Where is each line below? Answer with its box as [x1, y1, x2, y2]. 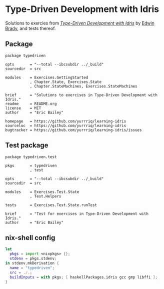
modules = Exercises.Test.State [5, 189, 79, 194]
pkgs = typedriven [5, 163, 57, 168]
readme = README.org [5, 101, 57, 106]
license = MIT [5, 105, 41, 110]
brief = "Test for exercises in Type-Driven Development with [5, 211, 149, 216]
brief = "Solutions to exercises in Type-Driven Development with [5, 92, 157, 97]
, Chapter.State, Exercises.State [29, 79, 101, 84]
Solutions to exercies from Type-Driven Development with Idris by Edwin [5, 20, 155, 26]
